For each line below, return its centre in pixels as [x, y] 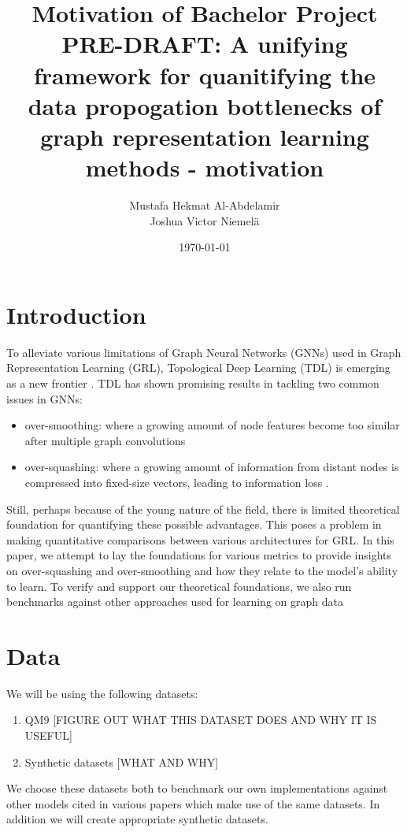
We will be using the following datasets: [102, 693]
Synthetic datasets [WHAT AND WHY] [122, 761]
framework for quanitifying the [205, 74]
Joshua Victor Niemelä [205, 220]
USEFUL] [48, 735]
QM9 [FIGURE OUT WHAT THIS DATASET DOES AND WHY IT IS [201, 720]
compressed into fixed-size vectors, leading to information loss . [177, 482]
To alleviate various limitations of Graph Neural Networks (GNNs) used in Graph [204, 352]
